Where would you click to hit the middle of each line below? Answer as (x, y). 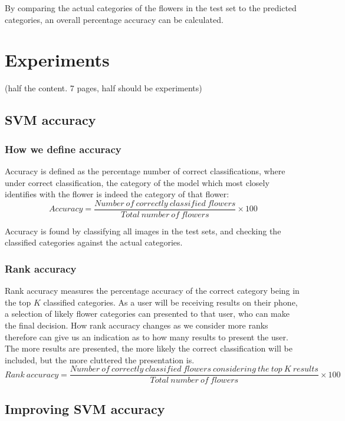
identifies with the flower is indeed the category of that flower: (117, 194)
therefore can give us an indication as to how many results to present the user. (147, 337)
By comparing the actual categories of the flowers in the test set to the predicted (151, 8)
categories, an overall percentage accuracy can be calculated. (114, 19)
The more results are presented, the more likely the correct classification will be (149, 348)
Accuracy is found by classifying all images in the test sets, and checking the (143, 231)
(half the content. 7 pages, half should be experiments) (103, 88)
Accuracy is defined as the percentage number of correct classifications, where (145, 170)
